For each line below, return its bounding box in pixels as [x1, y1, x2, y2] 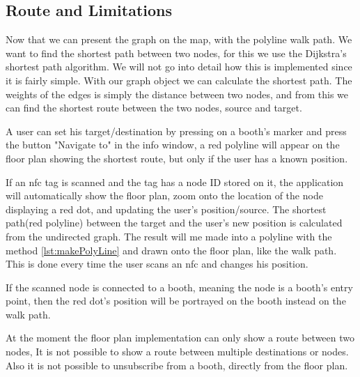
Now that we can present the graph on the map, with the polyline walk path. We [6, 32, 352, 47]
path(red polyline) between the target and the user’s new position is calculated [6, 215, 343, 230]
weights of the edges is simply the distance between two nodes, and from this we [6, 86, 349, 101]
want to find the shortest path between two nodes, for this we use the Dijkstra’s [6, 45, 347, 60]
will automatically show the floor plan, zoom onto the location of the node [6, 188, 323, 203]
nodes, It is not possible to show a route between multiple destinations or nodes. [6, 344, 349, 359]
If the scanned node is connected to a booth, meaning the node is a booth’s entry [6, 279, 353, 294]
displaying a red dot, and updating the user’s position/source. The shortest [6, 201, 327, 216]
